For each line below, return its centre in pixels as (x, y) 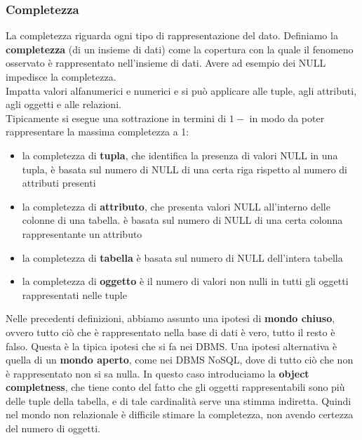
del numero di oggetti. (53, 428)
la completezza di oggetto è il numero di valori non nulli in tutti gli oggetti (185, 281)
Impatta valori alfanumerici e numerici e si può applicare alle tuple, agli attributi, (181, 90)
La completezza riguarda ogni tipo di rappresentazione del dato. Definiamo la (172, 35)
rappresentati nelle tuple (74, 294)
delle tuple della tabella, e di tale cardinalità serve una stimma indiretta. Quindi (179, 400)
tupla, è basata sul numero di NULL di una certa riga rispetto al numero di (185, 169)
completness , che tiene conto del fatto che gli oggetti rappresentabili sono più (175, 387)
